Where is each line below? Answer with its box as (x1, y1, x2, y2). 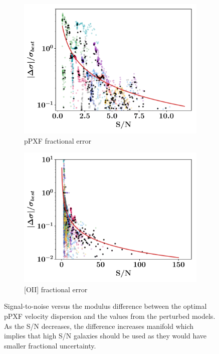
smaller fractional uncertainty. (4, 340, 96, 350)
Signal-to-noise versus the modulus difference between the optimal (4, 301, 207, 311)
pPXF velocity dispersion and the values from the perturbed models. (4, 310, 215, 321)
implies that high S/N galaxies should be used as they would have (4, 330, 207, 341)
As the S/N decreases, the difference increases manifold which (4, 320, 194, 331)
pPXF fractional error (24, 135, 91, 146)
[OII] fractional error (24, 284, 88, 294)
